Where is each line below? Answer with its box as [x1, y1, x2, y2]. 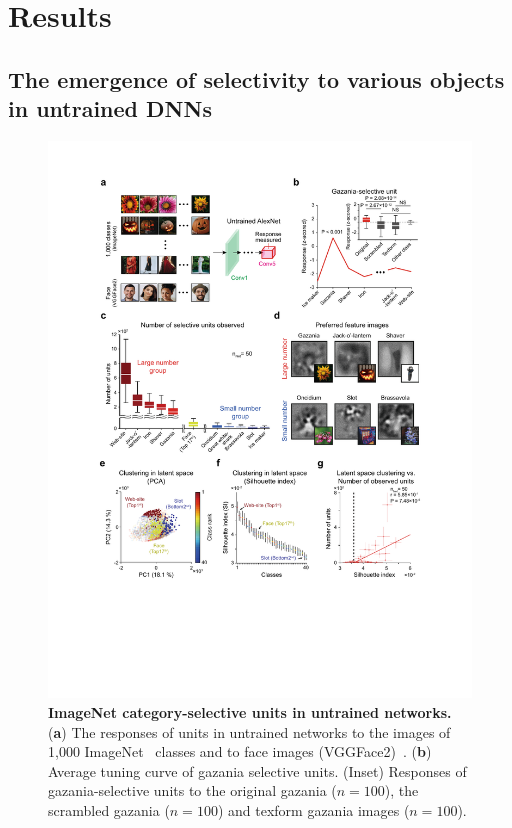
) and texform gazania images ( [217, 799, 410, 820]
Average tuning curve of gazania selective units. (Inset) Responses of [48, 760, 467, 781]
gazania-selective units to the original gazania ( [48, 780, 337, 801]
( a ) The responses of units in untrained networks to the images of [48, 721, 451, 742]
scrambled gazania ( [48, 799, 170, 820]
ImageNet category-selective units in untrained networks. [48, 701, 452, 722]
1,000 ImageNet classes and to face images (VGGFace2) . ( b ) [48, 741, 432, 762]
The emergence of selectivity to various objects [8, 63, 505, 94]
